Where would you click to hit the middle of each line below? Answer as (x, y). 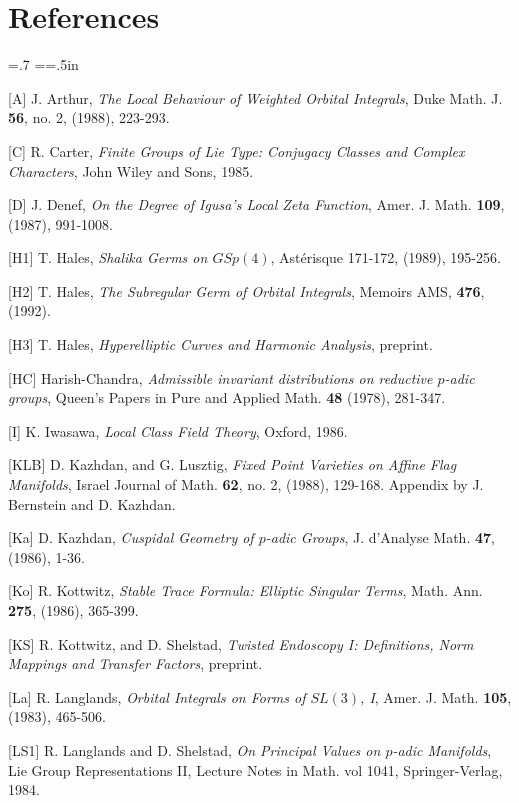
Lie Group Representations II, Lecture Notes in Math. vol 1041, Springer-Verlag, (255, 769)
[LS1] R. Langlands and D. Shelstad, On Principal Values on (194, 749)
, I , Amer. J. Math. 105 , (436, 696)
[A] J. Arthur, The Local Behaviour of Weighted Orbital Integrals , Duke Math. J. (255, 97)
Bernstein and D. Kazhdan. (92, 503)
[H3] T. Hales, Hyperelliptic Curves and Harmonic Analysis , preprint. (220, 344)
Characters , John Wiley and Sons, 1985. (131, 170)
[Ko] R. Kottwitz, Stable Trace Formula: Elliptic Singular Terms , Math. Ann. (245, 590)
